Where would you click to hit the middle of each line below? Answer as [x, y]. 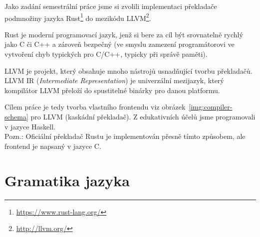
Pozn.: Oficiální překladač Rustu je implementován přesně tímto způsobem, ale [125, 136]
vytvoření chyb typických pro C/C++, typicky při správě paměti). [106, 54]
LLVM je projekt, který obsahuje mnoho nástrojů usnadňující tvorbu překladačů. [129, 70]
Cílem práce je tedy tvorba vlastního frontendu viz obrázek [95, 107]
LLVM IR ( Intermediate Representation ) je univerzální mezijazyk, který [114, 80]
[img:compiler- [211, 107]
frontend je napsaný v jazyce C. [53, 146]
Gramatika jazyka [67, 180]
